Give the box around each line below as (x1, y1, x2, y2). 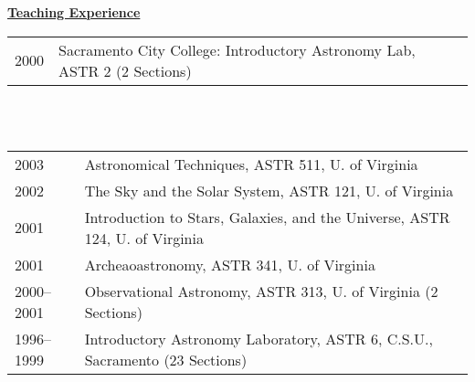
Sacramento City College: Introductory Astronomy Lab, (58, 38, 416, 60)
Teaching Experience (7, 3, 141, 21)
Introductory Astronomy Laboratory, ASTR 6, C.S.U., (84, 327, 433, 349)
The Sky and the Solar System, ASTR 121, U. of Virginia (84, 179, 454, 201)
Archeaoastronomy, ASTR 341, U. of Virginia (84, 253, 375, 275)
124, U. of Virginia (84, 227, 204, 249)
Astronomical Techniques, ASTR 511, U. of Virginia (84, 153, 418, 175)
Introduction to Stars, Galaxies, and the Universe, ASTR (84, 206, 450, 228)
